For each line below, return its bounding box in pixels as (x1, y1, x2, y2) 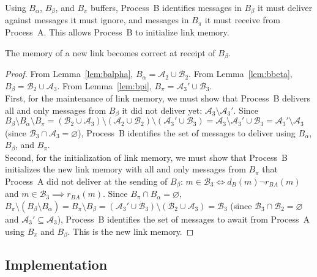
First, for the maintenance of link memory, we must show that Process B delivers (5, 92, 310, 105)
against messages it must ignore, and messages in (5, 13, 189, 26)
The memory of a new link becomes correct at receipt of (5, 46, 215, 59)
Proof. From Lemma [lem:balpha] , (5, 67, 133, 80)
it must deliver (258, 1, 313, 13)
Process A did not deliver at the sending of (5, 174, 168, 187)
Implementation (5, 255, 108, 274)
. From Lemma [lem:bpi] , (57, 79, 152, 92)
